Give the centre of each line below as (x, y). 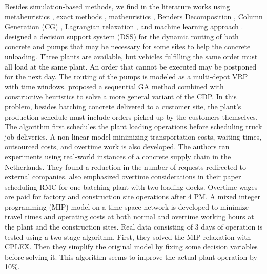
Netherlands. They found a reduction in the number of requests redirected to (126, 166)
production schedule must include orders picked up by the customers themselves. (131, 116)
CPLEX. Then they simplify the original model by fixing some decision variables (131, 247)
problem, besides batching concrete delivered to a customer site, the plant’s (123, 106)
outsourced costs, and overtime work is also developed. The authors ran (117, 146)
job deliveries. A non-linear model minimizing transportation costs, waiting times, (133, 136)
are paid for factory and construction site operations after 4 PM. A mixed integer (132, 197)
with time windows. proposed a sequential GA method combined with (114, 86)
